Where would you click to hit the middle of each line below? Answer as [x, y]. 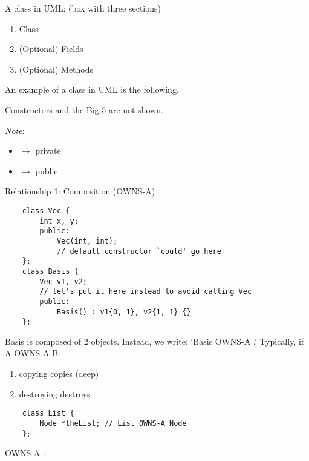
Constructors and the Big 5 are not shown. [84, 109]
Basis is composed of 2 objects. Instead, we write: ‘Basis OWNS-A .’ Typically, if [154, 341]
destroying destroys [55, 393]
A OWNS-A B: [33, 353]
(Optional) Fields [51, 49]
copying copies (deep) [59, 373]
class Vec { [46, 211]
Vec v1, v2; [63, 281]
